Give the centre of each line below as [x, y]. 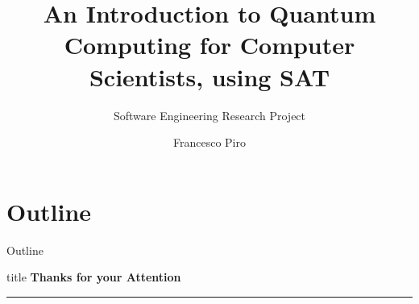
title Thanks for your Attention [94, 277]
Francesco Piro [209, 142]
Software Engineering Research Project [209, 115]
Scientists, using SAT [209, 76]
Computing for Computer [209, 45]
